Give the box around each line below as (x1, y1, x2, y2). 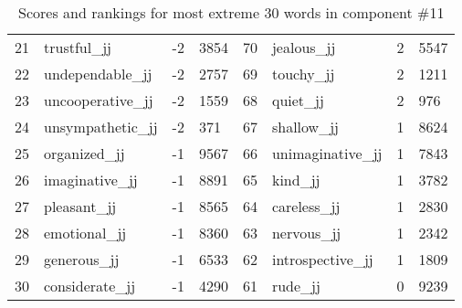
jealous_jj (271, 37, 336, 58)
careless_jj (271, 196, 341, 217)
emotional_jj (44, 222, 127, 243)
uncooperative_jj (44, 90, 153, 111)
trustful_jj (44, 37, 111, 58)
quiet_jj (271, 90, 324, 111)
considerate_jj (44, 275, 136, 296)
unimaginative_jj (271, 143, 383, 164)
